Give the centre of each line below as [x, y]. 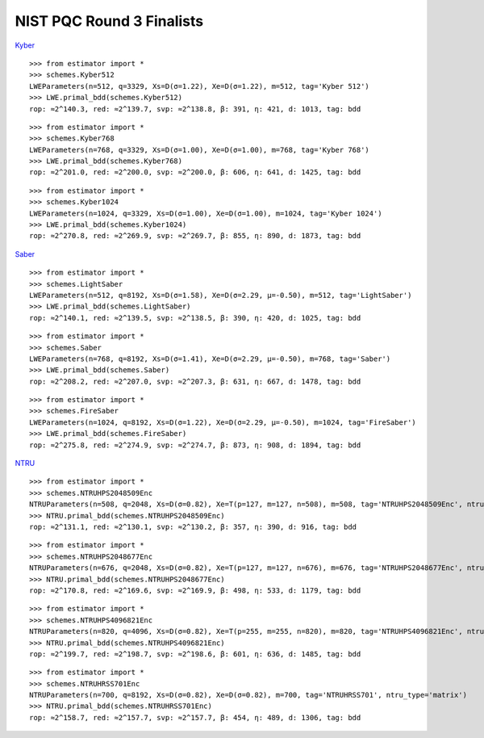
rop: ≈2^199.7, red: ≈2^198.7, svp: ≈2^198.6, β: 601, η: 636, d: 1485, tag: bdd [195, 654]
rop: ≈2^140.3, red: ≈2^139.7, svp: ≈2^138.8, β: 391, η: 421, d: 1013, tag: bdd [195, 109]
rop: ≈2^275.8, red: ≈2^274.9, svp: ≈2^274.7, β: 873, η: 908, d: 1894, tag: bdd [195, 445]
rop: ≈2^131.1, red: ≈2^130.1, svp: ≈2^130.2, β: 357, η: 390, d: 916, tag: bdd [193, 527]
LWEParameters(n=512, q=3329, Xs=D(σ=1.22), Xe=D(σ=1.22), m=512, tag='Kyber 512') [200, 86]
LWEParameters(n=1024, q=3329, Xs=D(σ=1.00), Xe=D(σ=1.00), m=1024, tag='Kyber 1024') [206, 213]
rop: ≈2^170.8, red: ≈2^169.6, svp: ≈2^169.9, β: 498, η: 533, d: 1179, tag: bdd [195, 590]
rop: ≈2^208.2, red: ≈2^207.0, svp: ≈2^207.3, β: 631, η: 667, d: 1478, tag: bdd [195, 381]
